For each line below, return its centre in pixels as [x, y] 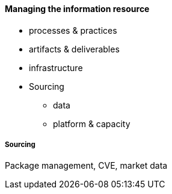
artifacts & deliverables [74, 49]
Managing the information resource [77, 9]
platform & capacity [92, 124]
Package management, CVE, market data [86, 166]
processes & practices [73, 30]
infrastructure [56, 67]
